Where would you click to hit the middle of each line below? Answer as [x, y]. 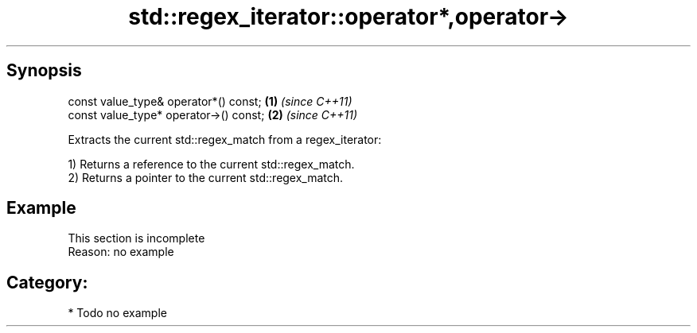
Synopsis [44, 71]
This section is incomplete [136, 238]
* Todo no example [117, 313]
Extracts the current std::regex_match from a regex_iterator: [225, 139]
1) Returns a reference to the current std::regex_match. [211, 164]
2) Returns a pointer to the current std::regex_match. [206, 177]
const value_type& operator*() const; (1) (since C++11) [210, 101]
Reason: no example [121, 252]
